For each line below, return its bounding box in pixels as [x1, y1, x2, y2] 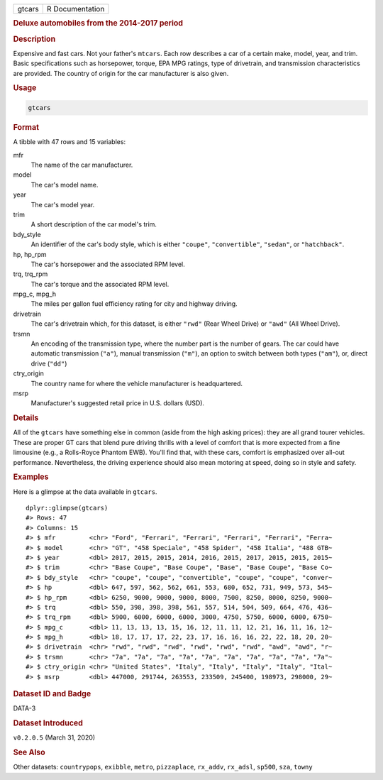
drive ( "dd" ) [30, 359, 67, 368]
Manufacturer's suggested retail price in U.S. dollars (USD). [30, 399, 205, 407]
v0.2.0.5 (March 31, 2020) [13, 733, 96, 742]
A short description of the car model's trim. [30, 220, 157, 229]
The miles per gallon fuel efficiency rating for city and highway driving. [30, 300, 238, 308]
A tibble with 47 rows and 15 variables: [13, 138, 126, 146]
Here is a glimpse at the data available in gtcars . [13, 487, 157, 496]
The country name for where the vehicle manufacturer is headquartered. [30, 379, 243, 388]
